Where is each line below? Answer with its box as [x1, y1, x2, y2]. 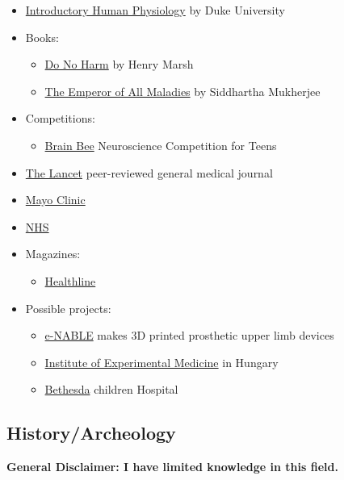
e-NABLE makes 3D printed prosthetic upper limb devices [44, 327, 334, 344]
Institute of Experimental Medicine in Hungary [44, 353, 279, 370]
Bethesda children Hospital [44, 381, 178, 398]
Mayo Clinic [25, 191, 86, 208]
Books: [25, 28, 59, 45]
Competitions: [25, 110, 95, 127]
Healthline [44, 272, 96, 289]
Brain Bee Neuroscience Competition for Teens [44, 136, 277, 153]
